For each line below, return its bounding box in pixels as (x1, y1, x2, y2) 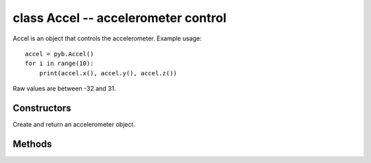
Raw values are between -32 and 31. (12, 84, 116, 92)
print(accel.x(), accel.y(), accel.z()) (38, 69, 178, 77)
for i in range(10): (25, 60, 94, 68)
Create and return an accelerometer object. (12, 121, 135, 129)
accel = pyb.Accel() (25, 50, 94, 58)
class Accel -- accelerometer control (12, 10, 227, 25)
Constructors (12, 102, 71, 114)
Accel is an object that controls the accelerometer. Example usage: (12, 34, 202, 42)
